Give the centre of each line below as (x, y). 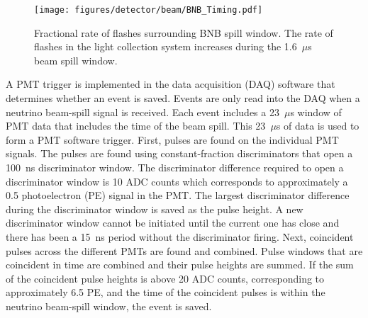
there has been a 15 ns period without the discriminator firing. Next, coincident (180, 236)
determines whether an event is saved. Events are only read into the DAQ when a (183, 98)
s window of (316, 112)
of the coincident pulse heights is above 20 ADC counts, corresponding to (165, 278)
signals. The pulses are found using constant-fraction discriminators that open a (179, 153)
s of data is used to (318, 126)
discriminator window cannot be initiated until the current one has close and (173, 223)
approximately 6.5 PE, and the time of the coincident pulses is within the (166, 292)
